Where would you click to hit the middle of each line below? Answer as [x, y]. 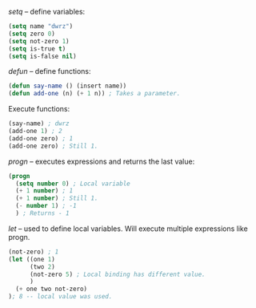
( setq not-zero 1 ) [39, 41]
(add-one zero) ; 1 [41, 138]
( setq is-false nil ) [43, 56]
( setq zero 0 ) [32, 34]
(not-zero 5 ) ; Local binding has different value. [117, 274]
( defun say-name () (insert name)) [68, 86]
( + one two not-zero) [52, 289]
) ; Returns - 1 [42, 213]
